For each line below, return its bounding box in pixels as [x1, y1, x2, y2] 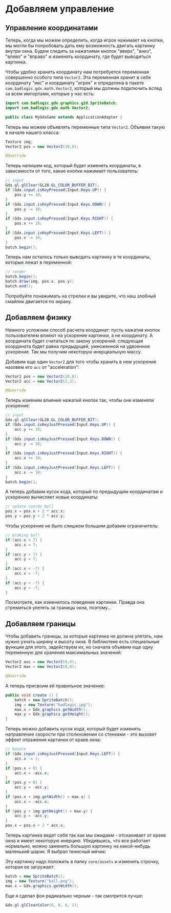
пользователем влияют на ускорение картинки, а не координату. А [5, 332, 153, 339]
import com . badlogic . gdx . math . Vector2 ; [5, 105, 91, 110]
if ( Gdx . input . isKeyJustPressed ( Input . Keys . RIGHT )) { [5, 451, 123, 456]
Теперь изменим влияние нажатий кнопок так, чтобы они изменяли [5, 397, 155, 403]
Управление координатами [5, 24, 98, 32]
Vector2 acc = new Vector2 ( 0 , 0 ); [5, 660, 77, 665]
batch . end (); [5, 284, 33, 289]
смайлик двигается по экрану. [5, 298, 72, 304]
